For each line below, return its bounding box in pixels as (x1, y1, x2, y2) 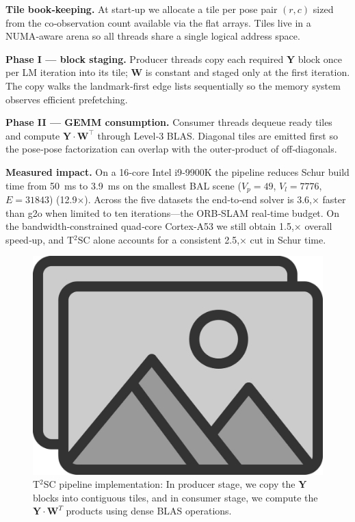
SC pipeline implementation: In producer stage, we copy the (43, 477, 295, 491)
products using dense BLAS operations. (66, 504, 232, 518)
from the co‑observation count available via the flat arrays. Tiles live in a (5, 15, 311, 29)
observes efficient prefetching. (5, 92, 128, 106)
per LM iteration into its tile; (5, 65, 128, 79)
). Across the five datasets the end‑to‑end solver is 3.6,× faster (84, 192, 346, 206)
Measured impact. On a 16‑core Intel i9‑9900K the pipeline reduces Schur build (5, 164, 350, 179)
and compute (5, 128, 60, 142)
